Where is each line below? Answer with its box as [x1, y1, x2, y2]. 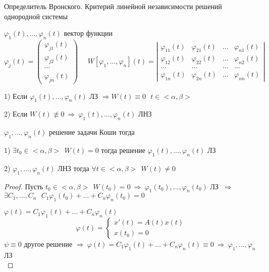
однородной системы [4, 11, 68, 21]
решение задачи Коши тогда [49, 127, 135, 137]
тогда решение [101, 144, 145, 155]
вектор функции [64, 28, 113, 38]
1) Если [4, 90, 28, 101]
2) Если [4, 108, 28, 119]
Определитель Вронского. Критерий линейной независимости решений [4, 1, 222, 11]
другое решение [24, 238, 73, 249]
